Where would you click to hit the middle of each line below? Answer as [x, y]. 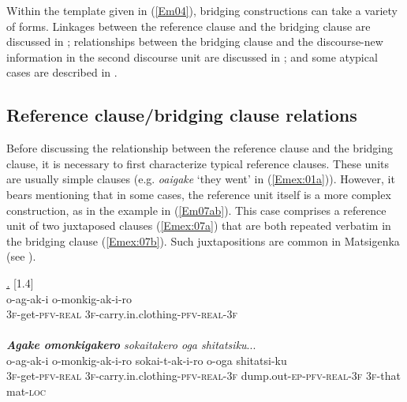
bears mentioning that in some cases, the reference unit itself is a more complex [199, 194]
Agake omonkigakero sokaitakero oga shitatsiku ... [131, 345]
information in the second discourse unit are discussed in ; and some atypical [192, 56]
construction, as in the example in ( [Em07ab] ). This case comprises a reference [196, 210]
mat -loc [26, 391]
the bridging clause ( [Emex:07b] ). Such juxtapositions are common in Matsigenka [203, 240]
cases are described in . [62, 72]
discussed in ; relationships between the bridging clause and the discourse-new [195, 41]
